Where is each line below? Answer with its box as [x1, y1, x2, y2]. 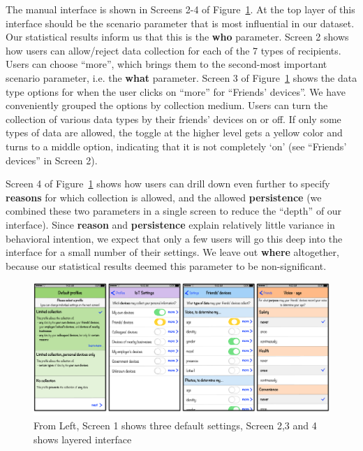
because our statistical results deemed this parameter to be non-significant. [6, 258, 327, 273]
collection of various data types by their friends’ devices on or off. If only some [6, 111, 341, 126]
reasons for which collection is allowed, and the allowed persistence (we [6, 189, 322, 204]
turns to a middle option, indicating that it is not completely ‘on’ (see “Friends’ [6, 138, 347, 153]
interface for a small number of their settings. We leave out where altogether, [6, 245, 339, 259]
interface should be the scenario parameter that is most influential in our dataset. [6, 15, 355, 30]
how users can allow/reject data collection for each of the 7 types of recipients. [6, 43, 341, 57]
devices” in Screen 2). [6, 152, 98, 167]
